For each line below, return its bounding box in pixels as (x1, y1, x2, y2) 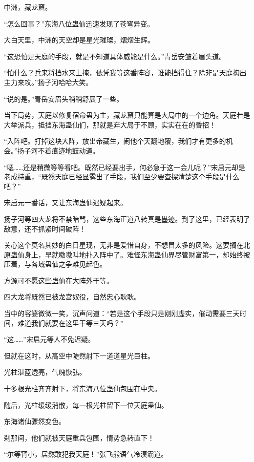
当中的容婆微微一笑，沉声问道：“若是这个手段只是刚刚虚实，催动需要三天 (4, 308, 240, 318)
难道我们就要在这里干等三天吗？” (17, 317, 124, 328)
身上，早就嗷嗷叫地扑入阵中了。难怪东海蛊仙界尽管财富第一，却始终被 (24, 249, 250, 259)
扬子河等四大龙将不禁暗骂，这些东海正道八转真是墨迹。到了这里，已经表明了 (4, 213, 250, 224)
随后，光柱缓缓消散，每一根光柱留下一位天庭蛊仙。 (4, 399, 168, 410)
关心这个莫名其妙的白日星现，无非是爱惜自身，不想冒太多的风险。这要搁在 (4, 240, 243, 250)
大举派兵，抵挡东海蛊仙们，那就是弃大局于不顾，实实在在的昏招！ (4, 119, 216, 129)
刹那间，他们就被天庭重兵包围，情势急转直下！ (4, 432, 154, 442)
